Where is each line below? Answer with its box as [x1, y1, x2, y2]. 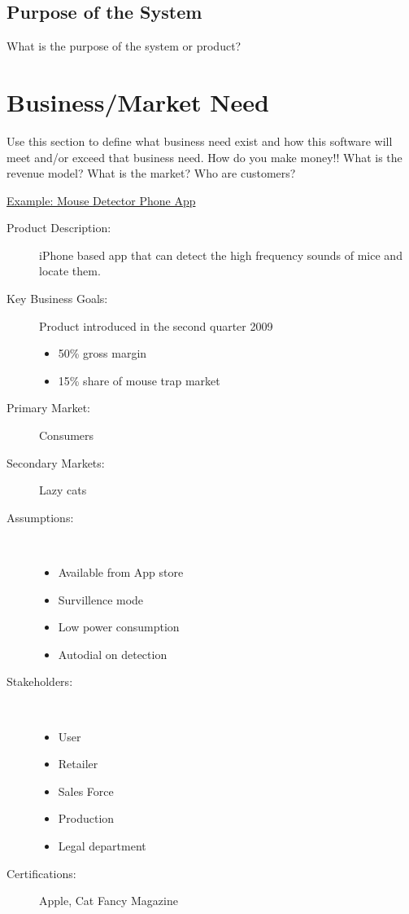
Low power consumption [58, 618, 180, 635]
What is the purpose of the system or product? [7, 37, 241, 55]
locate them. [39, 262, 101, 279]
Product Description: [7, 219, 111, 236]
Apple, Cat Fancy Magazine [39, 892, 178, 909]
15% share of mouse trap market [58, 371, 220, 389]
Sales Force [58, 782, 114, 799]
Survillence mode [58, 591, 144, 608]
